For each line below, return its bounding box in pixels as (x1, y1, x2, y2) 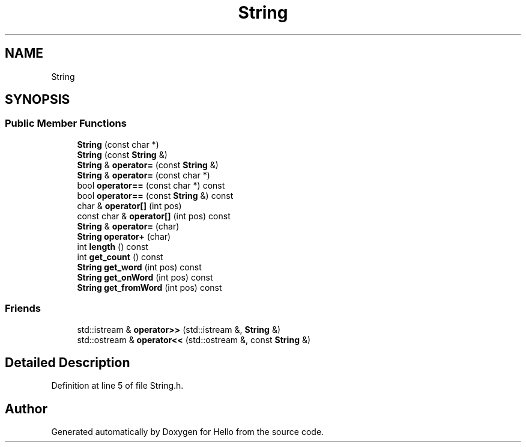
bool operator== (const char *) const (77, 180, 225, 190)
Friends (5, 302, 41, 315)
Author (5, 401, 47, 416)
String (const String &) (77, 149, 168, 160)
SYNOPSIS (5, 92, 70, 108)
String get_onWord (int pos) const (77, 272, 213, 282)
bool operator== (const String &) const (77, 190, 234, 201)
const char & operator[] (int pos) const (77, 210, 231, 221)
